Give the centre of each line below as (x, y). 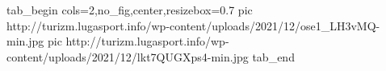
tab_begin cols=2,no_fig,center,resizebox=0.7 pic (130, 10)
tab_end (273, 56)
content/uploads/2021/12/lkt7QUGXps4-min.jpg (128, 56)
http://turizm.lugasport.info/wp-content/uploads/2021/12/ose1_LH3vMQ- (193, 25)
